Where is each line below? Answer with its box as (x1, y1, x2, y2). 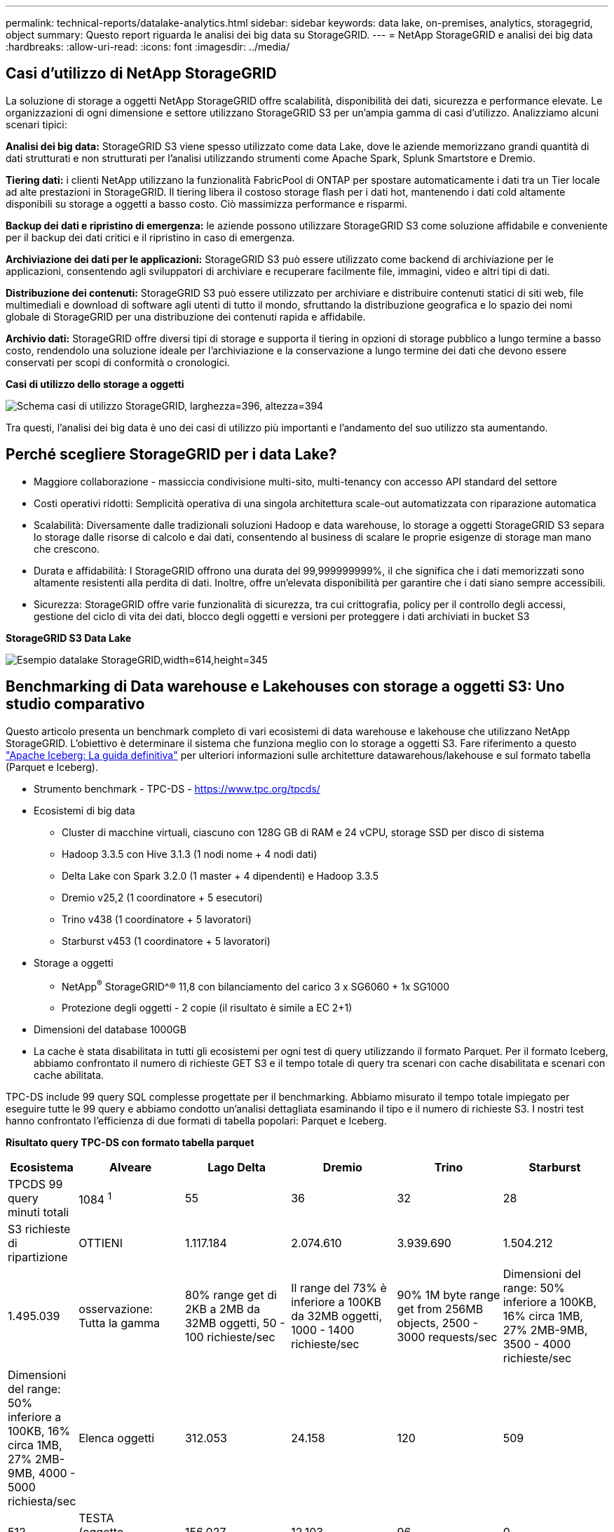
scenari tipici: (6, 118, 67, 130)
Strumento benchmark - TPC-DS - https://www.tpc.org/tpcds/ (34, 782, 320, 795)
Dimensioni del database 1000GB (34, 1023, 186, 1036)
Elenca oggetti (79, 1431, 155, 1446)
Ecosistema (10, 1160, 74, 1175)
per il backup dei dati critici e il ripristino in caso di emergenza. (6, 231, 295, 243)
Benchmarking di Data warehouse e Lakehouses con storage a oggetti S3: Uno (6, 678, 565, 696)
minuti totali (8, 1205, 69, 1220)
